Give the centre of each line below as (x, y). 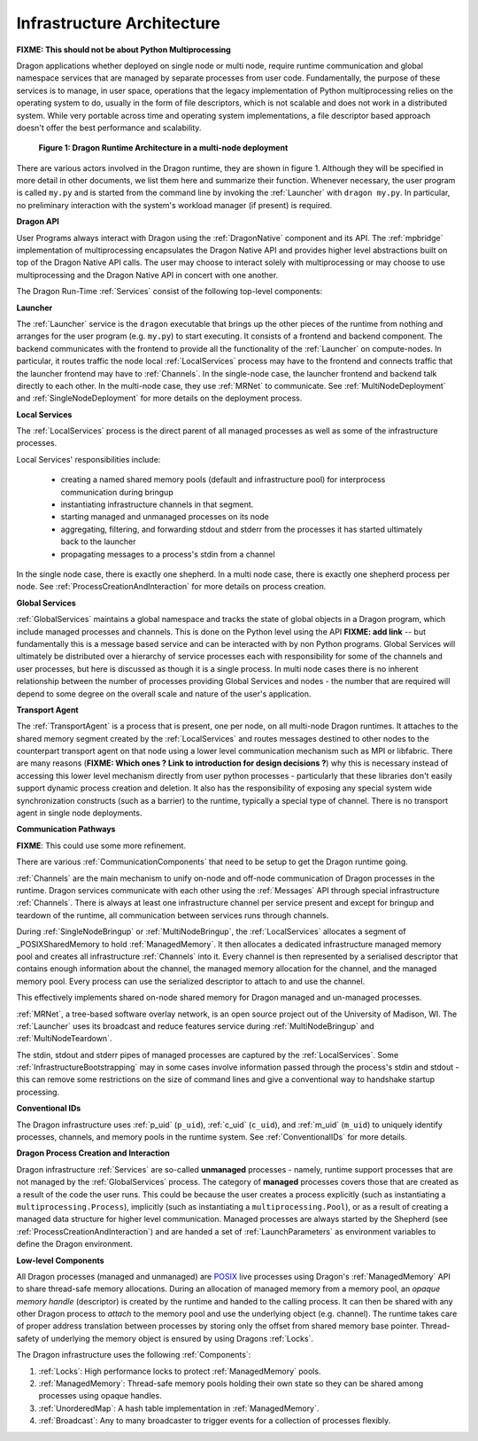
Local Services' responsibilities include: (89, 459)
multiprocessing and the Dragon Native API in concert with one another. (147, 275)
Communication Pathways (66, 830)
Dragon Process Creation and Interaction (93, 1153)
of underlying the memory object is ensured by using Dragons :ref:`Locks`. (177, 1338)
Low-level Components (60, 1260)
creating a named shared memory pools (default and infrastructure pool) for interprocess (223, 479)
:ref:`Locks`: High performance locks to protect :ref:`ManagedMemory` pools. (180, 1371)
